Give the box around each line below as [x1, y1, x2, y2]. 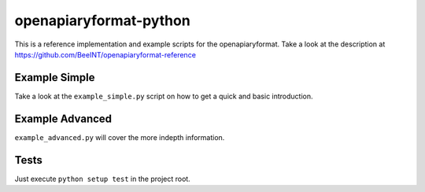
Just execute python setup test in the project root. [14, 174, 190, 183]
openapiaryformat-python [14, 12, 190, 29]
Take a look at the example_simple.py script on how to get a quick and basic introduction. [14, 91, 314, 101]
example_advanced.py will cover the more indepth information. [14, 132, 225, 142]
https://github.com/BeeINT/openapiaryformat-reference [14, 50, 197, 59]
